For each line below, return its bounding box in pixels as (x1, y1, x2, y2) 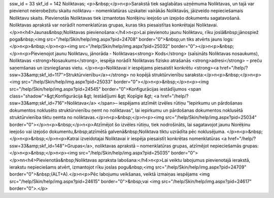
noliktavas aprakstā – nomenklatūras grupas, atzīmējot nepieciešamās (94, 143, 242, 149)
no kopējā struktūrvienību (130, 72, 184, 78)
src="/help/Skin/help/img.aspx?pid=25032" (79, 43, 170, 49)
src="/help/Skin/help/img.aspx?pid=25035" (79, 150, 170, 156)
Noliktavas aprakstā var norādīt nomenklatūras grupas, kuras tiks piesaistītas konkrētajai (9, 22, 195, 28)
